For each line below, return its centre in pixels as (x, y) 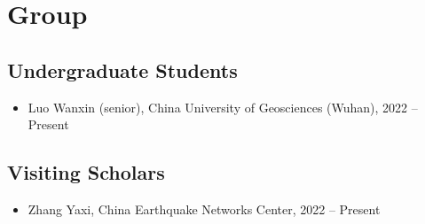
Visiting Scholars (86, 172)
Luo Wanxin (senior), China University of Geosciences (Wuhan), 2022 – (223, 107)
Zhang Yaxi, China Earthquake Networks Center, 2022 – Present (204, 209)
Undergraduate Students (122, 70)
